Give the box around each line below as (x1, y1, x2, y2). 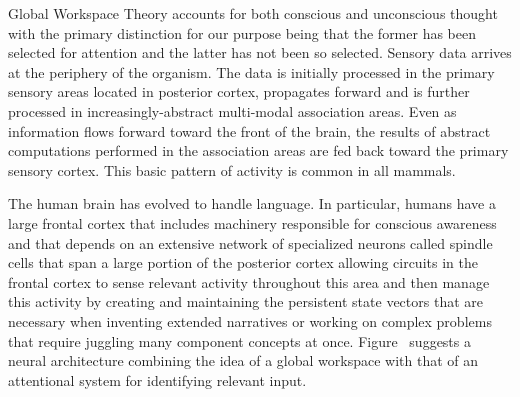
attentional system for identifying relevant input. (8, 369, 307, 390)
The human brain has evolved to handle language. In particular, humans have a (8, 193, 496, 214)
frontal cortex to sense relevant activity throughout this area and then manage (8, 271, 490, 292)
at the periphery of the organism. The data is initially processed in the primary (8, 61, 495, 82)
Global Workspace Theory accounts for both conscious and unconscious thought (8, 3, 498, 23)
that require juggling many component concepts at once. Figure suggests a (8, 330, 471, 351)
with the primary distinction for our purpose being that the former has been (8, 22, 477, 43)
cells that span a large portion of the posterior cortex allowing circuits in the (8, 252, 478, 273)
